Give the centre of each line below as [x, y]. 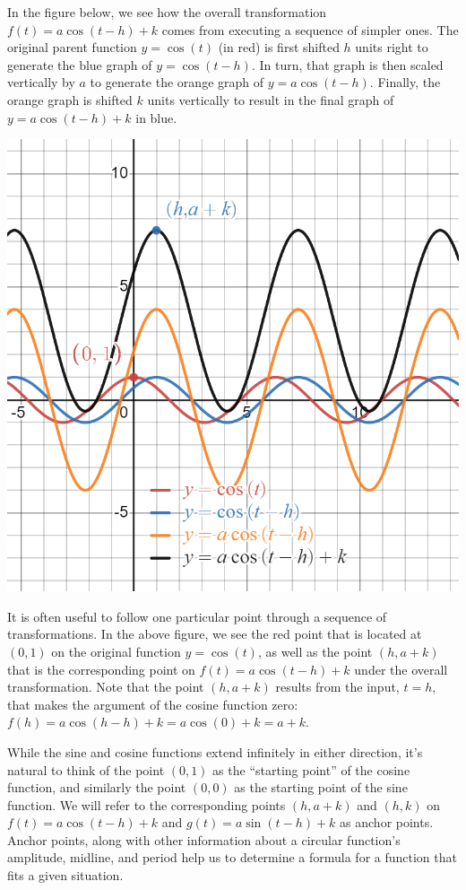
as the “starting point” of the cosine [311, 769]
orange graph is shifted [70, 99]
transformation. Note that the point [106, 687]
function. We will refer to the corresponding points [147, 804]
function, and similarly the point [97, 787]
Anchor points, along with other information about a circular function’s [204, 839]
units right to [392, 47]
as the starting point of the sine [321, 787]
